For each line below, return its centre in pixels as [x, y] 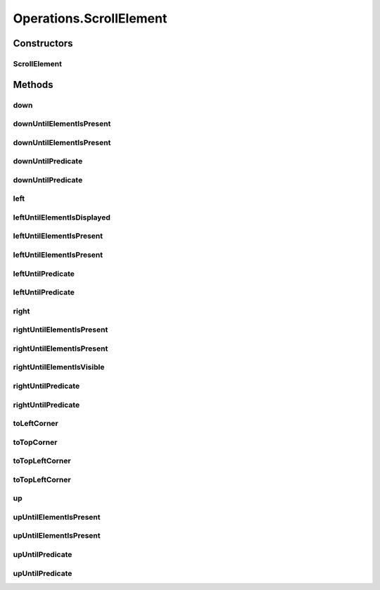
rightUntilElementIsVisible [59, 368]
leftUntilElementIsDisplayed [62, 217]
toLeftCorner [36, 424]
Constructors [43, 43]
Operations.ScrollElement [90, 18]
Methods [33, 84]
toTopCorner [35, 442]
